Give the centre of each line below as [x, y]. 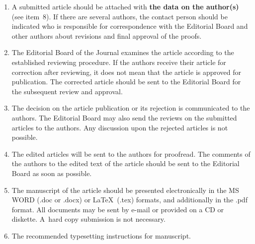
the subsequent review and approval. [67, 91]
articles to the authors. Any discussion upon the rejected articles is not [120, 127]
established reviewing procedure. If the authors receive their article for [119, 62]
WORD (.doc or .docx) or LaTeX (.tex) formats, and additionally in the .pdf [129, 200]
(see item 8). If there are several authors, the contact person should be [120, 16]
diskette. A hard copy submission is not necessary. [88, 219]
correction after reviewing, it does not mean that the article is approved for [127, 72]
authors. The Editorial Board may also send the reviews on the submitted [124, 117]
